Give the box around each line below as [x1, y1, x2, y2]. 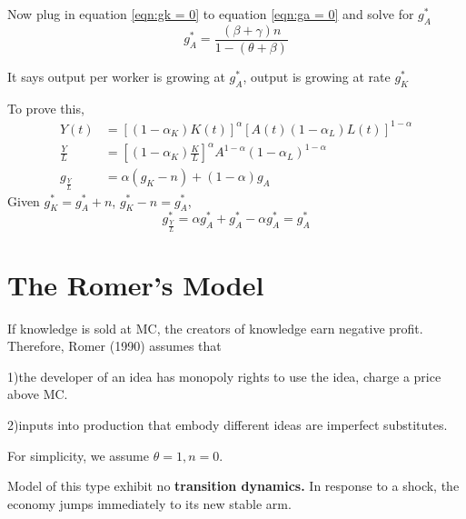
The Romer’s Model [7, 265, 264, 303]
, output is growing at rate [243, 66, 391, 85]
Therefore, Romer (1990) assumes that [7, 336, 222, 355]
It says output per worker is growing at [7, 66, 225, 85]
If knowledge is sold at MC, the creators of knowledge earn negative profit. [7, 318, 423, 337]
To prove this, [7, 98, 84, 117]
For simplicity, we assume [7, 445, 150, 464]
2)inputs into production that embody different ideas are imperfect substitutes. [7, 415, 448, 434]
